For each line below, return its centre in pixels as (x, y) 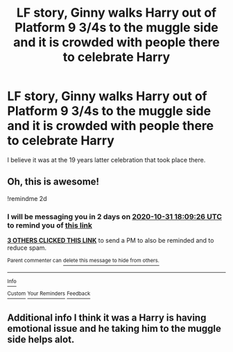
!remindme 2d (27, 198)
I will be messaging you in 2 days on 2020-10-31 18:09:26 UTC (114, 216)
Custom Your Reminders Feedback (49, 294)
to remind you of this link (50, 225)
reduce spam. (27, 248)
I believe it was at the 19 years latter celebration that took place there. (106, 160)
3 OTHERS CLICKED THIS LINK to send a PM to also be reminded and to (111, 241)
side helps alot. (41, 339)
